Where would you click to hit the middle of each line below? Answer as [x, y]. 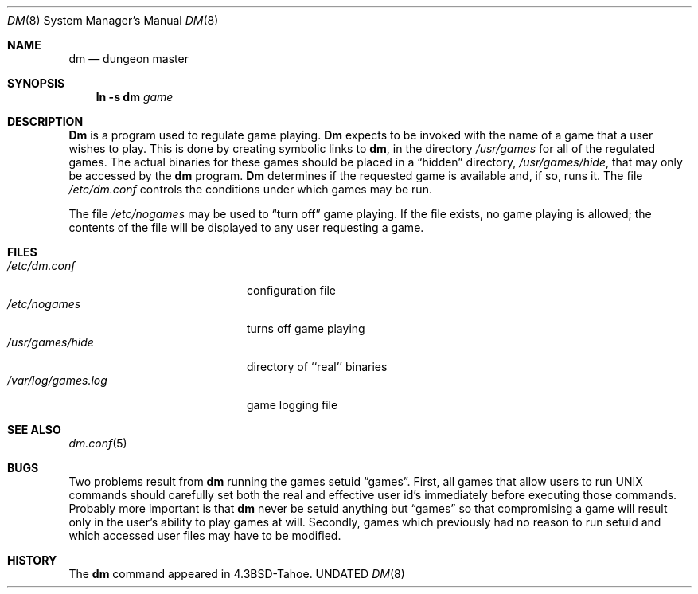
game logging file [292, 405]
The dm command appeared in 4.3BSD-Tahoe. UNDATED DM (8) [237, 574]
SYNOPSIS [36, 83]
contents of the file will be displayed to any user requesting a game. [246, 227]
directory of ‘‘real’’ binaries [317, 367]
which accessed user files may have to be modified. [205, 535]
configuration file [291, 290]
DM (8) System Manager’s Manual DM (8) [113, 20]
